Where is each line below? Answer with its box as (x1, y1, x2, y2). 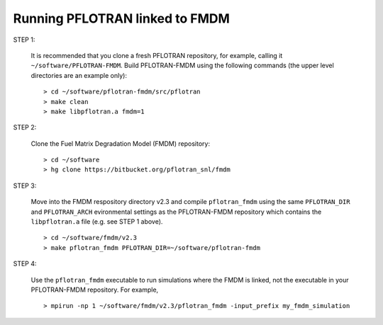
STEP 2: (13, 123, 37, 132)
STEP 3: (13, 181, 37, 190)
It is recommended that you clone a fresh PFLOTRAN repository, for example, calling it (30, 51, 283, 59)
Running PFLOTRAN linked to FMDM (13, 11, 231, 26)
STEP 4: (13, 259, 37, 268)
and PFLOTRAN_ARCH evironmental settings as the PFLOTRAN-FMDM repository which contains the (30, 207, 322, 216)
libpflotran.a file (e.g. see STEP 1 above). (30, 217, 163, 226)
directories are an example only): (30, 71, 128, 79)
